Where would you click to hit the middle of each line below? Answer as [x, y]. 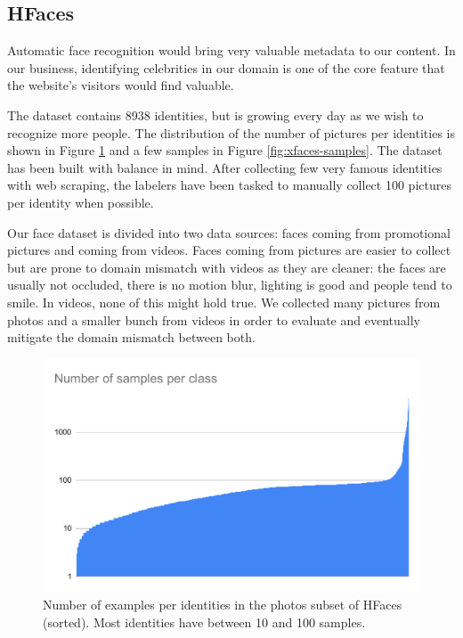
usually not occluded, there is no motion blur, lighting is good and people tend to [230, 285]
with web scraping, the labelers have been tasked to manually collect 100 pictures [229, 185]
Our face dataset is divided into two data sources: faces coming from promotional [229, 232]
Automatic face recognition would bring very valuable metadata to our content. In [231, 50]
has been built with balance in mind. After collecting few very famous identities [225, 167]
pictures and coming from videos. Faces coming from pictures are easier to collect [229, 250]
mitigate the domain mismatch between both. [131, 337]
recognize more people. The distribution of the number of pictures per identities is [231, 132]
